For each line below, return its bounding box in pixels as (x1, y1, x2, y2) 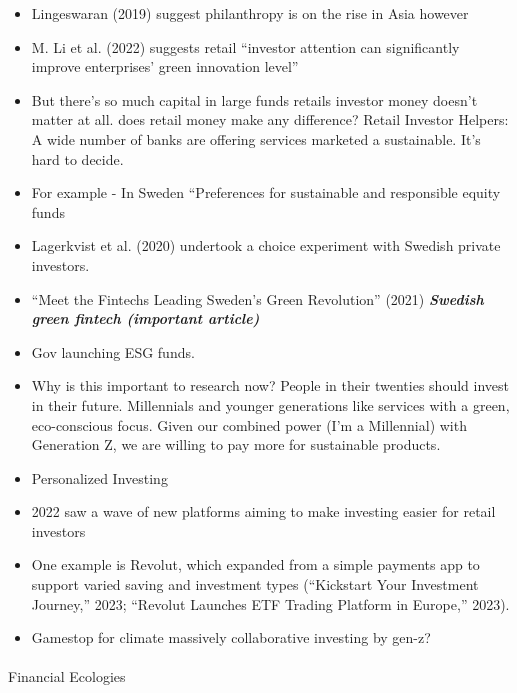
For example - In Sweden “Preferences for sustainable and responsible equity (31, 182, 501, 203)
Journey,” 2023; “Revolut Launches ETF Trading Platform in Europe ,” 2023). (31, 593, 510, 614)
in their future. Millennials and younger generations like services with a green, (31, 394, 510, 415)
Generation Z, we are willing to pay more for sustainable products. (31, 434, 441, 455)
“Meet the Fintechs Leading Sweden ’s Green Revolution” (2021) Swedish (31, 288, 484, 309)
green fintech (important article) (31, 308, 260, 329)
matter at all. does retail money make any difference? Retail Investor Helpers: (31, 109, 509, 130)
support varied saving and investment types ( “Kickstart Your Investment (31, 574, 479, 595)
